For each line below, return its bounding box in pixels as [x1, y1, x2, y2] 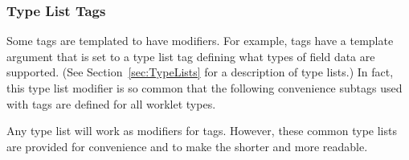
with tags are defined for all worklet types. [6, 95, 216, 112]
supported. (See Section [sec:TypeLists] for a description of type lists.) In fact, [6, 64, 394, 80]
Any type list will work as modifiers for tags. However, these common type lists [6, 122, 397, 139]
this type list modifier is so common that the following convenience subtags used [6, 80, 403, 96]
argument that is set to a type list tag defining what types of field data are [6, 47, 375, 64]
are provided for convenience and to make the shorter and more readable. [6, 137, 368, 154]
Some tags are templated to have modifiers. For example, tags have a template [6, 32, 394, 49]
